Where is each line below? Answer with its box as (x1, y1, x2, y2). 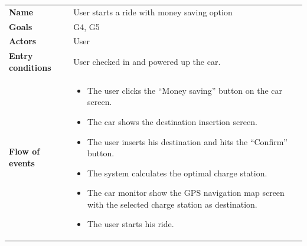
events (9, 156, 35, 169)
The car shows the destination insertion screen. (87, 115, 257, 127)
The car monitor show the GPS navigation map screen (87, 186, 285, 199)
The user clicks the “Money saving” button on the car (87, 84, 283, 96)
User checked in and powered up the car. (73, 55, 221, 68)
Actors (9, 35, 37, 47)
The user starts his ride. (87, 218, 174, 230)
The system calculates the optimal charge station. (87, 166, 267, 179)
